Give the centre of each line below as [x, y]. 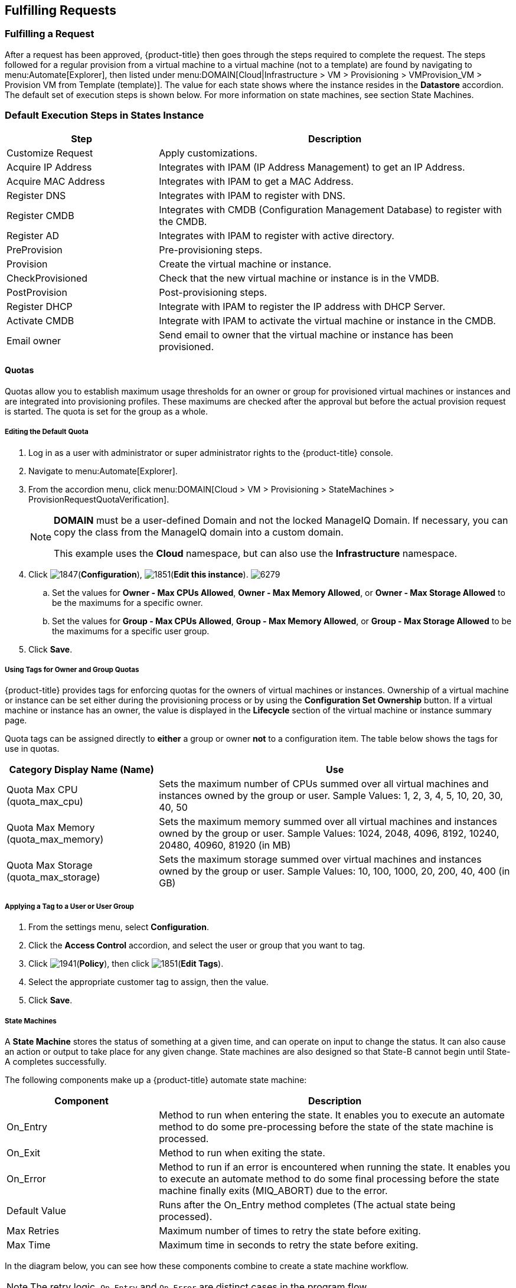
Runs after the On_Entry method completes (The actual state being [307, 1204]
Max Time [29, 1245]
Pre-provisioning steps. [211, 250]
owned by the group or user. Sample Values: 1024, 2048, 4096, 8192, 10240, [329, 834]
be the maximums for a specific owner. [128, 602]
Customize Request [50, 153]
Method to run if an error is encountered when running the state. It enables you [335, 1167]
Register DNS [36, 195]
